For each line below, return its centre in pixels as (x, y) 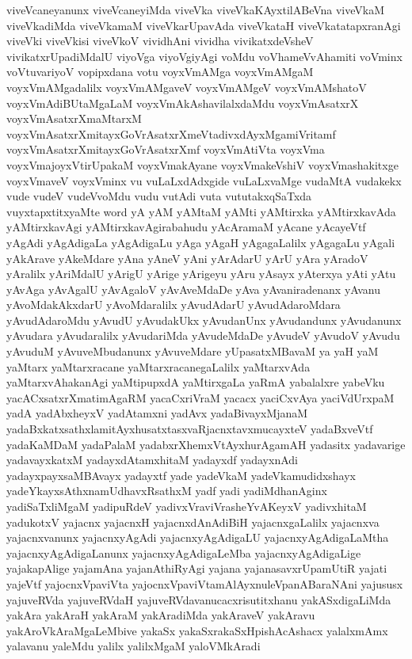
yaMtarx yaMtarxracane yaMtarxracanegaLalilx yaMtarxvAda (158, 366)
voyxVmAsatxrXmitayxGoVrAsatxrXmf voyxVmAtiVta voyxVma (166, 149)
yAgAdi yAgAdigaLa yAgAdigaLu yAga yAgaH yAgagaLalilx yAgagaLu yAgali (201, 242)
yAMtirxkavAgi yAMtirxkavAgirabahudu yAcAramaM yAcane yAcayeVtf (186, 227)
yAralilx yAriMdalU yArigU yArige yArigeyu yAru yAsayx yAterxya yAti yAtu (201, 274)
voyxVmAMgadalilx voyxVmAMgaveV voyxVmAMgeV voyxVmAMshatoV (187, 87)
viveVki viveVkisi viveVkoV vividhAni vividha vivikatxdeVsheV (160, 41)
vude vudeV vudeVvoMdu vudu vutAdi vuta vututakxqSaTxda (159, 196)
